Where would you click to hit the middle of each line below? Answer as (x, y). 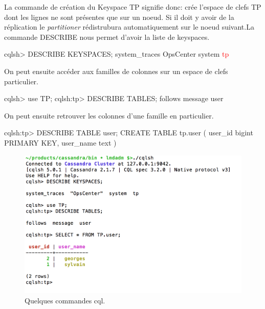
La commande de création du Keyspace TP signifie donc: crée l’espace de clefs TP (133, 7)
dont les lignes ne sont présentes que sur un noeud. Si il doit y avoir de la (119, 17)
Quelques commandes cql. (65, 300)
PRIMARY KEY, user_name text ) (60, 142)
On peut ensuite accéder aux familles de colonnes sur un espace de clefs (116, 71)
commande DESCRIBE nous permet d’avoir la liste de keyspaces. (107, 37)
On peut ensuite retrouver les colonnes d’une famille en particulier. (109, 115)
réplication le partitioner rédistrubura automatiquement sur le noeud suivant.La (129, 27)
